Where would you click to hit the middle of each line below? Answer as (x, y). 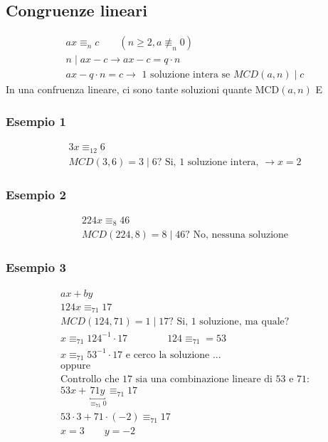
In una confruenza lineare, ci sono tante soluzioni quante (129, 89)
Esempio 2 (36, 194)
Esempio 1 (36, 121)
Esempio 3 (36, 267)
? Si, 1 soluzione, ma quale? (229, 322)
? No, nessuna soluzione (237, 235)
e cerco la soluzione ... (173, 355)
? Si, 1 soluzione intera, (208, 162)
